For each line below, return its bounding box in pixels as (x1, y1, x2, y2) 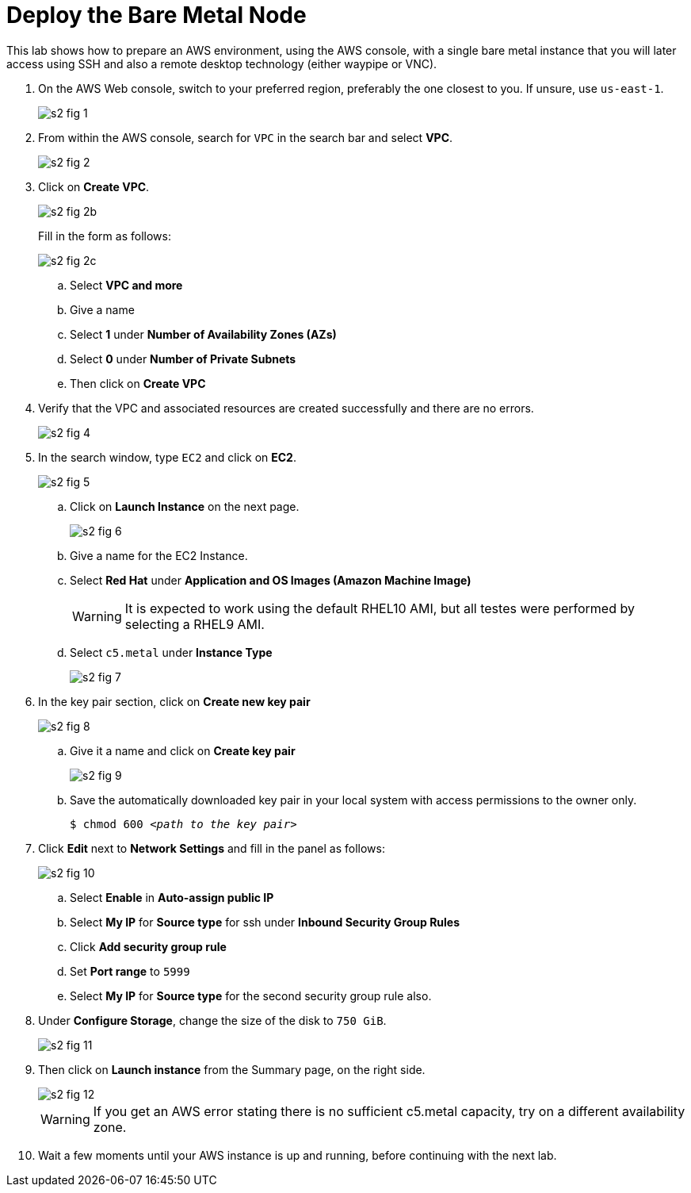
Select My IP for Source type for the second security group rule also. (70, 988, 432, 1003)
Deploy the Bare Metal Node (6, 2, 307, 29)
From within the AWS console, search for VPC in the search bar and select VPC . (38, 130, 453, 144)
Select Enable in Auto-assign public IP (70, 890, 274, 904)
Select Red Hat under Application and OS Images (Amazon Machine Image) (70, 573, 471, 587)
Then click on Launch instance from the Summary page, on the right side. (38, 1062, 426, 1076)
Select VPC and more (70, 278, 183, 292)
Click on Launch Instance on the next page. (70, 499, 300, 513)
